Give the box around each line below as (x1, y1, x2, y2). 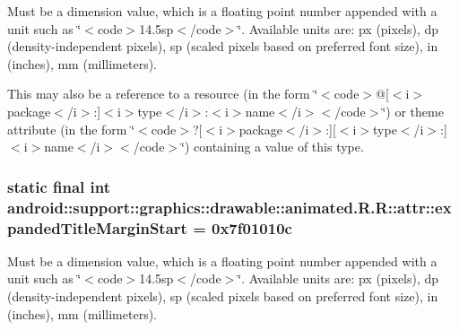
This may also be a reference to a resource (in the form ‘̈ (7, 84, 318, 103)
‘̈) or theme (382, 101, 444, 120)
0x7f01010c (212, 216, 292, 239)
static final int (7, 175, 111, 197)
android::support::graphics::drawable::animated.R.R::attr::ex (7, 195, 452, 218)
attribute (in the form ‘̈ (7, 119, 135, 138)
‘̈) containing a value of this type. (181, 137, 364, 156)
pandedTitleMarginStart (7, 216, 187, 239)
